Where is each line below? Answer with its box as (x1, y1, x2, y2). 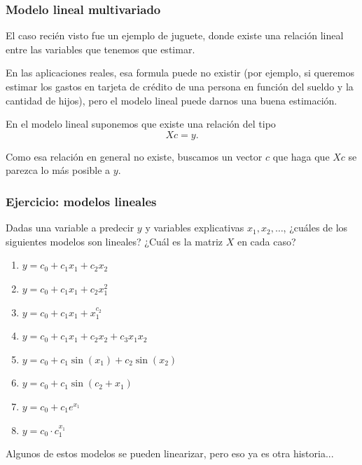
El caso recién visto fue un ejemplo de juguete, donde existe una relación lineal (6, 28, 344, 43)
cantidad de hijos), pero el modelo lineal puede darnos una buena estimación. (6, 93, 337, 107)
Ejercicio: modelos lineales (6, 192, 157, 210)
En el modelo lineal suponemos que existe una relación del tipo (6, 116, 276, 131)
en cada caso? (237, 234, 296, 248)
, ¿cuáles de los (283, 220, 348, 235)
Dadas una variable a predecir (6, 220, 134, 235)
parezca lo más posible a (6, 163, 111, 177)
